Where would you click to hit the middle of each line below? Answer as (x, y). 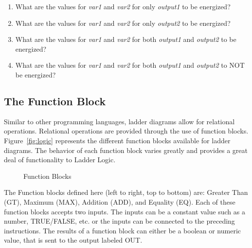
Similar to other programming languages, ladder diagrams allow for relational (119, 121)
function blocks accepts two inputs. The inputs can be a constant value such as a (125, 211)
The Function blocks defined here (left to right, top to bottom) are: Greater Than (126, 192)
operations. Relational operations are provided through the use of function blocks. (126, 131)
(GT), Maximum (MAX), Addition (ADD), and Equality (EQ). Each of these (120, 201)
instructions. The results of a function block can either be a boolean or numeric (123, 230)
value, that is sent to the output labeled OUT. (73, 240)
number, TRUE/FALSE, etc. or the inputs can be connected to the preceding (119, 221)
